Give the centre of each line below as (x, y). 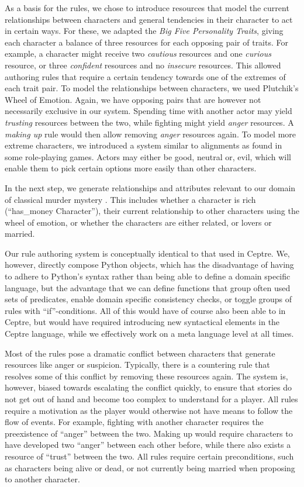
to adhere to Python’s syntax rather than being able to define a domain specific (148, 276)
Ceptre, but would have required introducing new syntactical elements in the (142, 322)
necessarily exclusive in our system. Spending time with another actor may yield (148, 111)
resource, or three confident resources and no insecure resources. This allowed (143, 65)
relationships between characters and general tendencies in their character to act (149, 19)
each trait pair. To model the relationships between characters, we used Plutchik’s (152, 88)
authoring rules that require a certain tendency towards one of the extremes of (145, 76)
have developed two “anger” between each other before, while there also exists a (148, 445)
